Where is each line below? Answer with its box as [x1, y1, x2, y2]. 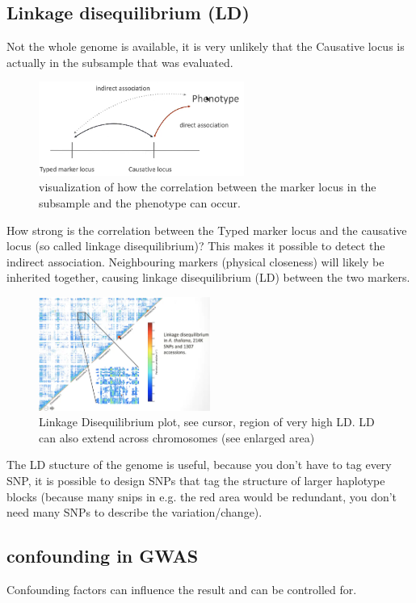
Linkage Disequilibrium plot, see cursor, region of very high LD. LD [39, 413, 375, 430]
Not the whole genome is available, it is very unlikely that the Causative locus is [6, 38, 405, 55]
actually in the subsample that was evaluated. [6, 53, 233, 70]
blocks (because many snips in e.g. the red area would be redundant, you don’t [6, 488, 397, 505]
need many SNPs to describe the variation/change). [6, 504, 263, 521]
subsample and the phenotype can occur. [39, 195, 241, 211]
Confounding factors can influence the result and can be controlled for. [6, 580, 357, 597]
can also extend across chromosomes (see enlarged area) [39, 429, 315, 446]
